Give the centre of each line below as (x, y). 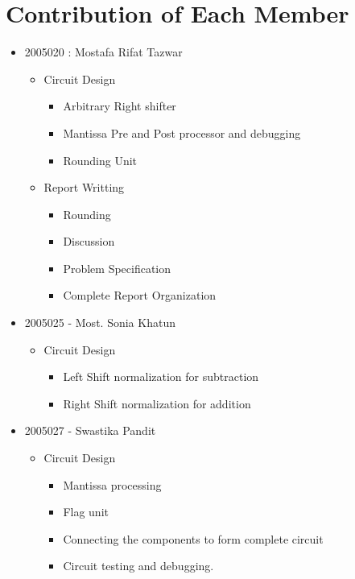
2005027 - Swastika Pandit (90, 430)
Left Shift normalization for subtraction (161, 376)
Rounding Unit (100, 160)
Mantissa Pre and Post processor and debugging (182, 132)
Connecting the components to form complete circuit (193, 538)
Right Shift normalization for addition (157, 403)
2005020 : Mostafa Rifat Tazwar (103, 52)
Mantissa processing (112, 484)
